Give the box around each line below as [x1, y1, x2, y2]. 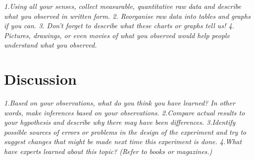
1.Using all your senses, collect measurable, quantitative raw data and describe [4, 1, 241, 11]
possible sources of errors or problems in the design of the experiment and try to [4, 126, 247, 137]
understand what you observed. [4, 40, 97, 50]
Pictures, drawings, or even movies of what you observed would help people [4, 30, 230, 40]
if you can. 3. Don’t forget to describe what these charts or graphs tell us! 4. [4, 20, 234, 31]
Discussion [4, 69, 77, 89]
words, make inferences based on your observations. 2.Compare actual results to [4, 107, 245, 117]
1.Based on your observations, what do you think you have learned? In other [4, 98, 235, 108]
